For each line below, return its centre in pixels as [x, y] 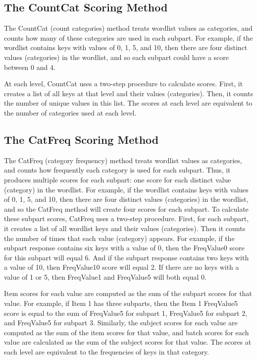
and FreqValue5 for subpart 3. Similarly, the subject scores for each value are [121, 323]
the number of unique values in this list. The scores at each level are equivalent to [128, 103]
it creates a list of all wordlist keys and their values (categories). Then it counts [125, 228]
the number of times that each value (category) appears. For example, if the [119, 238]
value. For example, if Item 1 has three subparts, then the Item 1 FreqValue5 [121, 303]
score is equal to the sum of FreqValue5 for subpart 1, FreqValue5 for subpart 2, [126, 313]
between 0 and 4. [30, 67]
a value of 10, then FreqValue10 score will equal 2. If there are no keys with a [122, 267]
